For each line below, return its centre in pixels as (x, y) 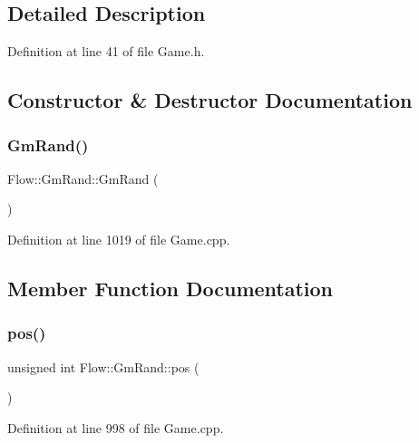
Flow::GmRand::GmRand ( (83, 178)
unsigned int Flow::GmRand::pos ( (103, 366)
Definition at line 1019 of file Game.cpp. (119, 239)
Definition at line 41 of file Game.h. (106, 51)
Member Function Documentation (171, 288)
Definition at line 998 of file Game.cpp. (116, 427)
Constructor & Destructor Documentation (210, 100)
